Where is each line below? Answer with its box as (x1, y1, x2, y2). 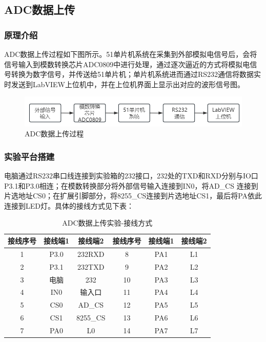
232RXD (77, 248, 105, 259)
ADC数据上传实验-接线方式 (62, 217, 153, 228)
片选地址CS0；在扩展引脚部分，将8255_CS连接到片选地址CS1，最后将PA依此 (4, 190, 262, 201)
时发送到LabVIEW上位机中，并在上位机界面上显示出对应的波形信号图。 (4, 78, 245, 89)
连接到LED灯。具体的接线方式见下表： (4, 200, 134, 211)
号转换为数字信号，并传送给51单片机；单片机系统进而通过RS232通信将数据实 (4, 69, 261, 79)
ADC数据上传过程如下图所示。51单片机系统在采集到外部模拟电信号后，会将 (4, 49, 257, 59)
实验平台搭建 (4, 150, 55, 163)
